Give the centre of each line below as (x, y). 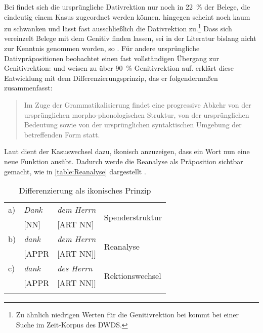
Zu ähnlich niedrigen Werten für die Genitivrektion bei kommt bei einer (127, 315)
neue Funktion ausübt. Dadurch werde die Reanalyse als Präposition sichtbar (124, 161)
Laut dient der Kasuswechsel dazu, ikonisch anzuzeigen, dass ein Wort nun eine (127, 151)
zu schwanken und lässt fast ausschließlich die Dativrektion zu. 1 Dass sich (118, 28)
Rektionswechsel (133, 275)
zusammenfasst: (28, 88)
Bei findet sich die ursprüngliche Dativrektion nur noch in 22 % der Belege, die (127, 7)
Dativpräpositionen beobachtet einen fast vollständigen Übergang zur (112, 58)
